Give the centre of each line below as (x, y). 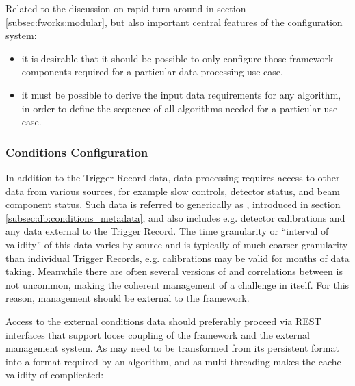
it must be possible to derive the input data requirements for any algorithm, (181, 94)
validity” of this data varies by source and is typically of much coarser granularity (177, 244)
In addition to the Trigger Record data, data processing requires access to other (173, 177)
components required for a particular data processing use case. (152, 72)
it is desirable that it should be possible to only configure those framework (177, 58)
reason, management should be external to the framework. (128, 298)
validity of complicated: (55, 375)
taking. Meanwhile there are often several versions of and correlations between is (174, 271)
